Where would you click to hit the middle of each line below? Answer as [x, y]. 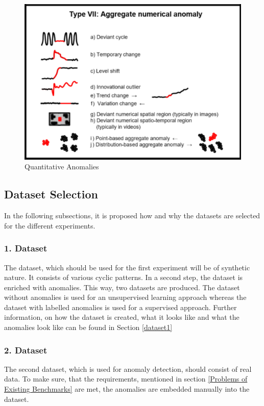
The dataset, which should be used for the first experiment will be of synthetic [127, 267]
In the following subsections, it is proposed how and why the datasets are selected [132, 215]
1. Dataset [26, 248]
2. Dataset [26, 350]
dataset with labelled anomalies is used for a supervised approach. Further [121, 307]
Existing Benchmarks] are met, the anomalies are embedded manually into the [127, 389]
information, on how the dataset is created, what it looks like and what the [122, 317]
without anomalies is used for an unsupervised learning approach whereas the [125, 297]
